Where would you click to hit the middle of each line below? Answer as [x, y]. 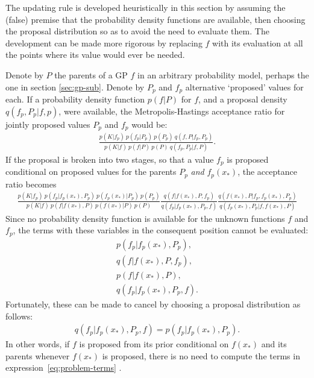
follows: [19, 316]
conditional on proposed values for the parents [91, 172]
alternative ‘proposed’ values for [244, 87]
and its [274, 344]
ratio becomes [31, 184]
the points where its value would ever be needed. [95, 55]
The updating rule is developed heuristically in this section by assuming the [146, 7]
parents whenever [38, 355]
